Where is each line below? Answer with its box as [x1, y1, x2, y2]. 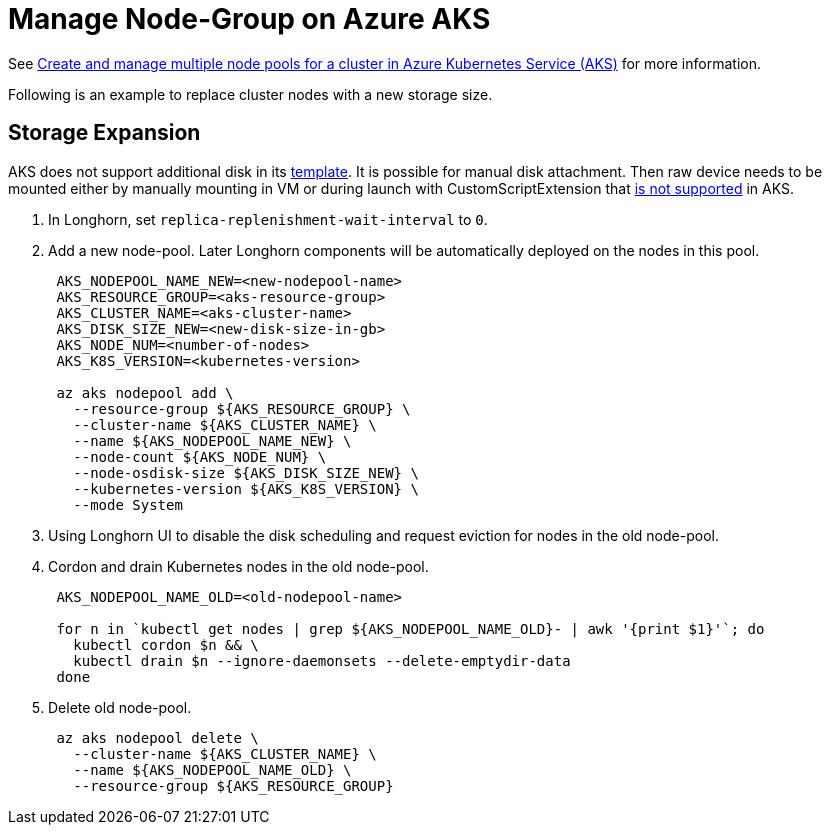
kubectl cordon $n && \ [73, 636, 259, 653]
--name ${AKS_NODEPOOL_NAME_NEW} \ [73, 432, 352, 449]
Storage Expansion [8, 120, 201, 146]
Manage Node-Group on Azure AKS [8, 2, 491, 36]
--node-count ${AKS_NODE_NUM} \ [73, 448, 327, 465]
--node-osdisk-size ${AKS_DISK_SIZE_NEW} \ [73, 464, 419, 481]
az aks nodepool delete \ [56, 729, 259, 746]
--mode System [73, 496, 183, 513]
